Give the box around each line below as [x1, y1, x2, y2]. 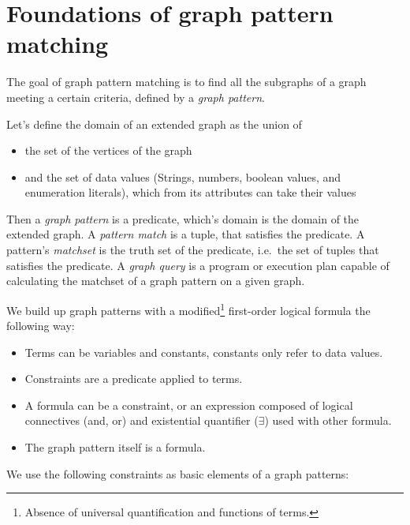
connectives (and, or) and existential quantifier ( [24, 412, 259, 429]
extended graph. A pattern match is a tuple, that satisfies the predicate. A [6, 226, 365, 242]
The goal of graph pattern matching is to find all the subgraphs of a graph [6, 73, 367, 90]
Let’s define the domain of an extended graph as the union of [6, 115, 302, 132]
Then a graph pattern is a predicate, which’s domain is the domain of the [6, 210, 360, 227]
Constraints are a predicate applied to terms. [24, 370, 243, 387]
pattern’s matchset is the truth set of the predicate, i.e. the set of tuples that [6, 242, 379, 258]
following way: [6, 317, 75, 334]
